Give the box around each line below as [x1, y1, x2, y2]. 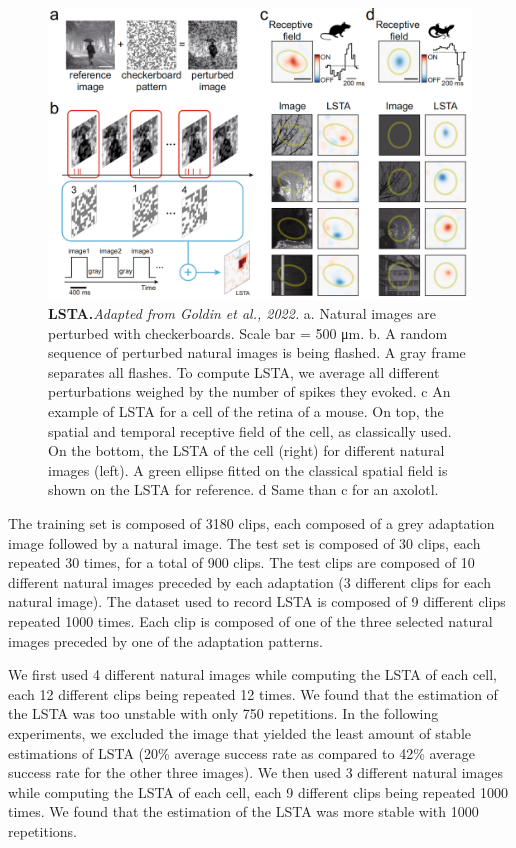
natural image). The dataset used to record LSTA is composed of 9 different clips [8, 591, 506, 612]
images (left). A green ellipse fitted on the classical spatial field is [48, 459, 448, 480]
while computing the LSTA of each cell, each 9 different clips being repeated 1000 [8, 781, 509, 802]
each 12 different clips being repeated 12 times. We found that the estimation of [8, 683, 498, 704]
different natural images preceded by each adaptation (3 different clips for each [8, 571, 491, 592]
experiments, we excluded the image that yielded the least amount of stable [8, 722, 472, 743]
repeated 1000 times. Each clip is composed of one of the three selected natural [8, 611, 493, 631]
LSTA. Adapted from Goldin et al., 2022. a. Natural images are [48, 303, 436, 324]
